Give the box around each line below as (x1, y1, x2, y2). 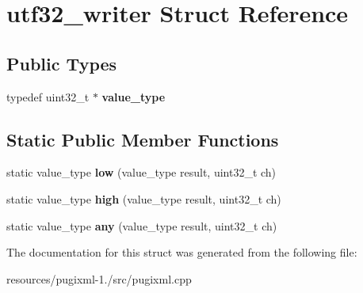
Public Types (6, 51, 117, 75)
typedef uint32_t (6, 88, 90, 105)
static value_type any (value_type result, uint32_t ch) (6, 217, 277, 234)
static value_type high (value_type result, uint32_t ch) (6, 190, 281, 207)
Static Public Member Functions (6, 127, 279, 151)
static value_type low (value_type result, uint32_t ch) (6, 164, 277, 181)
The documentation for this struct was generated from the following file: (6, 244, 357, 261)
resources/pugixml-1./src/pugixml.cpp (6, 270, 192, 287)
